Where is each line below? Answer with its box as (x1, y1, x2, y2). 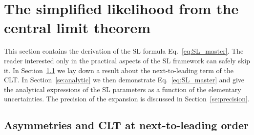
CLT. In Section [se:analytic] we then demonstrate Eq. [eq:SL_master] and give (4, 75, 245, 85)
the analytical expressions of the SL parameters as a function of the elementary (4, 84, 241, 94)
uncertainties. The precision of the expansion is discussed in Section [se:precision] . (4, 94, 250, 104)
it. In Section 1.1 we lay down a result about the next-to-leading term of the (4, 65, 233, 75)
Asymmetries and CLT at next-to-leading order (4, 117, 249, 133)
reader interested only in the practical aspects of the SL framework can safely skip (4, 55, 251, 65)
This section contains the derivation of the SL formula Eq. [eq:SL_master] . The (4, 46, 244, 56)
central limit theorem (4, 18, 151, 38)
